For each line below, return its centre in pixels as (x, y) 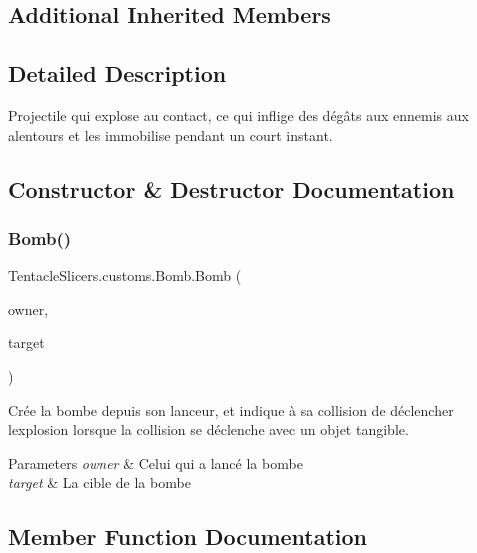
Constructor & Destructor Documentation (231, 188)
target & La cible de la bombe (99, 482)
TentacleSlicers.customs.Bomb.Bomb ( (125, 275)
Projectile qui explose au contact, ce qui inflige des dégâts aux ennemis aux (238, 114)
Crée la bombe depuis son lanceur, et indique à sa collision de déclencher (231, 409)
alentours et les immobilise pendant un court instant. (170, 134)
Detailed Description (117, 73)
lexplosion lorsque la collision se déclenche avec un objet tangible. (208, 429)
